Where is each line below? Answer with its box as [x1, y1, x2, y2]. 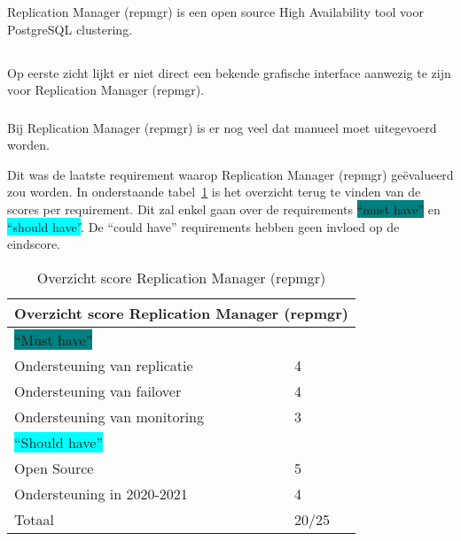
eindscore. [7, 235, 61, 253]
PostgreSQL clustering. [7, 19, 133, 38]
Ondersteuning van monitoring [14, 406, 205, 427]
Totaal [14, 508, 54, 529]
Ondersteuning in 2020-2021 [14, 483, 188, 504]
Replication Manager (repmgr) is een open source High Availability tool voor [7, 3, 424, 20]
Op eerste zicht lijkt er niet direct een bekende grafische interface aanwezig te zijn [7, 63, 451, 81]
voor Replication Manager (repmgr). [7, 81, 205, 99]
